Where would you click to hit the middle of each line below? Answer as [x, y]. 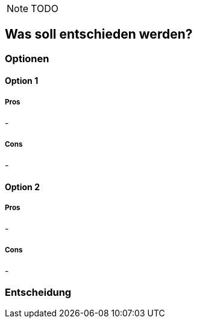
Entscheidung [38, 292]
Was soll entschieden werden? [99, 34]
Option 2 [22, 187]
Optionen [27, 58]
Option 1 [22, 81]
